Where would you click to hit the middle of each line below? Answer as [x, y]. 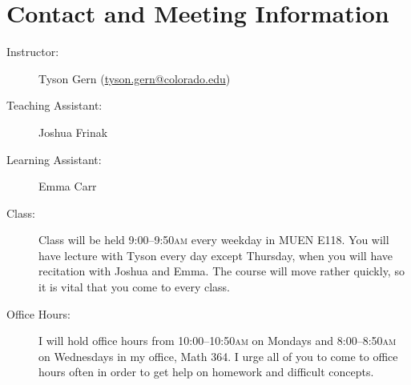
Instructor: [33, 52]
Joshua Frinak [73, 132]
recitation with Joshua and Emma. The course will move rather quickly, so [222, 271]
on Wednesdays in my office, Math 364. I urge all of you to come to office [218, 356]
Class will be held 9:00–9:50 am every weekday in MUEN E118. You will [214, 240]
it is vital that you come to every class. [135, 287]
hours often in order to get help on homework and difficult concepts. [206, 372]
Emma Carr [68, 186]
